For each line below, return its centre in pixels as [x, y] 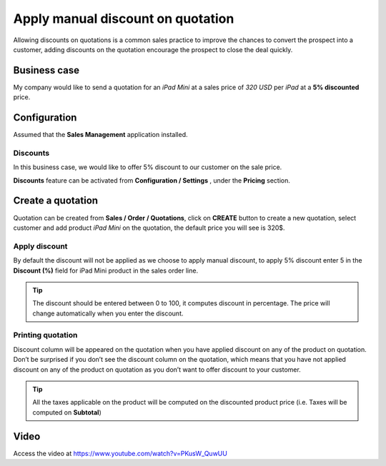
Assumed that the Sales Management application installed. [101, 135]
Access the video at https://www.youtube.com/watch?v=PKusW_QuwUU [120, 453]
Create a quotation [56, 201]
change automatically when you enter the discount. [108, 313]
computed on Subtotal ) [67, 412]
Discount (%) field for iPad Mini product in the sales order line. [106, 270]
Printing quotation [45, 335]
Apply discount [40, 246]
